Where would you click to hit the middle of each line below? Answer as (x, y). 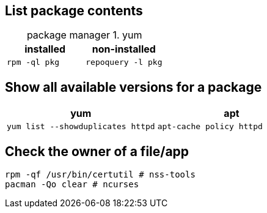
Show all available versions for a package (133, 87)
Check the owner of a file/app (97, 151)
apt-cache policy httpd (210, 127)
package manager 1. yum (84, 35)
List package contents (74, 11)
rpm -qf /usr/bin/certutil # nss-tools (100, 175)
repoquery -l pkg (124, 62)
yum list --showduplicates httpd (81, 127)
